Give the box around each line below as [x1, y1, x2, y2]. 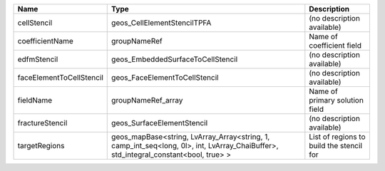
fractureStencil [17, 118, 68, 128]
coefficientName [17, 36, 74, 46]
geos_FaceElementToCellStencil [111, 73, 219, 82]
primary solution [309, 95, 364, 105]
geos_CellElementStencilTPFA [111, 18, 212, 28]
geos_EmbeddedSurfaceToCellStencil [111, 54, 238, 64]
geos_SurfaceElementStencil [111, 118, 208, 128]
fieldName [17, 95, 53, 105]
